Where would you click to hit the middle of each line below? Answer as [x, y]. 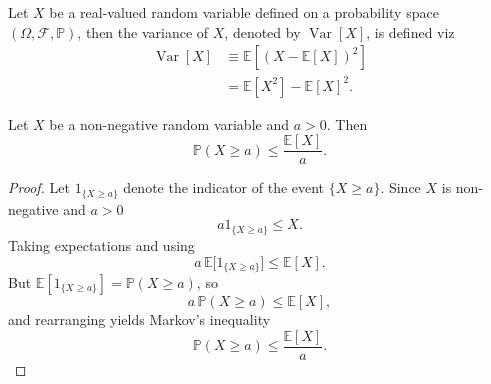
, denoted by [262, 31]
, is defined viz [410, 31]
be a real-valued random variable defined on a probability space [244, 12]
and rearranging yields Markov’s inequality [139, 318]
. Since [400, 187]
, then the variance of [143, 31]
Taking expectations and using [101, 244]
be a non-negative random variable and [169, 123]
